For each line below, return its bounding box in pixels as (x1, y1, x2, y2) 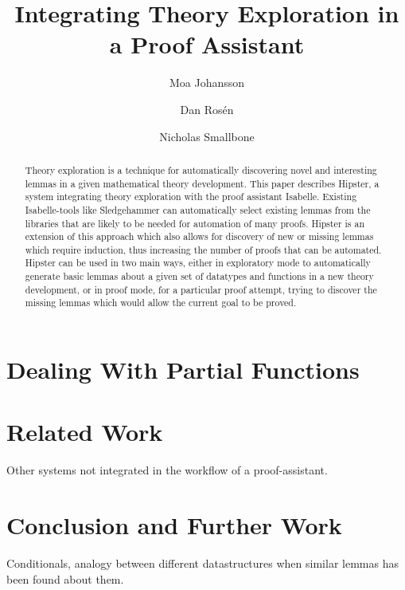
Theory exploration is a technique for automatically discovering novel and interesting (25, 163, 377, 176)
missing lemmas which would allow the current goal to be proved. (25, 296, 297, 309)
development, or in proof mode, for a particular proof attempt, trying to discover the (25, 282, 377, 296)
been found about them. (6, 570, 124, 587)
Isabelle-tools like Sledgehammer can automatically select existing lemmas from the (25, 203, 371, 216)
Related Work (6, 415, 163, 448)
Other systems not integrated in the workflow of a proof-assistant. (6, 462, 328, 478)
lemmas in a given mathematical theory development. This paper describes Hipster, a (25, 176, 380, 190)
